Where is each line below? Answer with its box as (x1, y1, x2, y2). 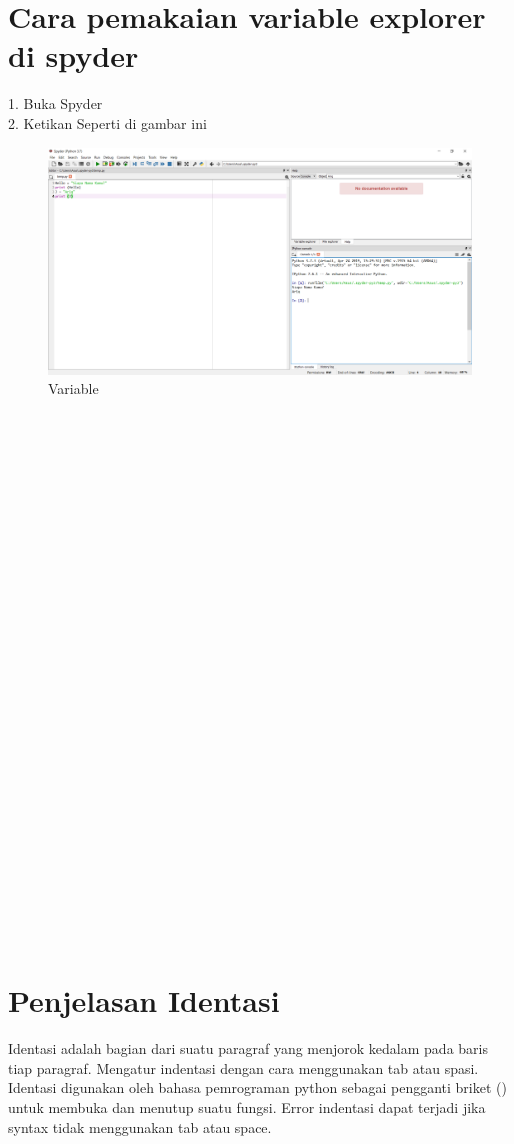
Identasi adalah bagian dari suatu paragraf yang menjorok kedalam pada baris (8, 1038, 488, 1059)
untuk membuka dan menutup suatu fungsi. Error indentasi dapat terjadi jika (8, 1096, 486, 1117)
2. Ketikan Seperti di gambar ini (8, 112, 207, 133)
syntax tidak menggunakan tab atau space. (8, 1116, 272, 1137)
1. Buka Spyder (8, 93, 103, 114)
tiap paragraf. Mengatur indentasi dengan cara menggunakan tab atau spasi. (8, 1057, 479, 1078)
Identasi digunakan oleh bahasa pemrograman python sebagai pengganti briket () (8, 1077, 507, 1098)
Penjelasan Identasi (8, 980, 280, 1021)
